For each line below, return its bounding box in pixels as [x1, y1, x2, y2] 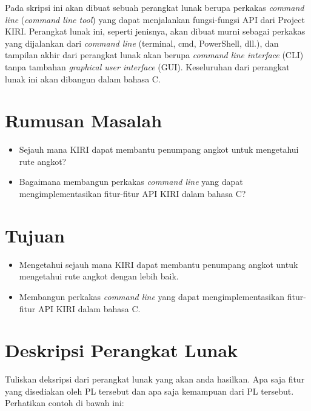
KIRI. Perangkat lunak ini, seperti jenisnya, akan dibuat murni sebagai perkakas [5, 25, 306, 38]
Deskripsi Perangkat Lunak [5, 338, 238, 363]
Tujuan [5, 222, 65, 247]
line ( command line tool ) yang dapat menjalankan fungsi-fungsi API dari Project [5, 13, 305, 25]
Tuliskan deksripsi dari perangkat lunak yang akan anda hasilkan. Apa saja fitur [5, 373, 305, 386]
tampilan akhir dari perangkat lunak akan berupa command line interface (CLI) [5, 48, 304, 61]
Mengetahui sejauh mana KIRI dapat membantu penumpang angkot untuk [19, 258, 298, 270]
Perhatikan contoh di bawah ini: [5, 396, 124, 409]
